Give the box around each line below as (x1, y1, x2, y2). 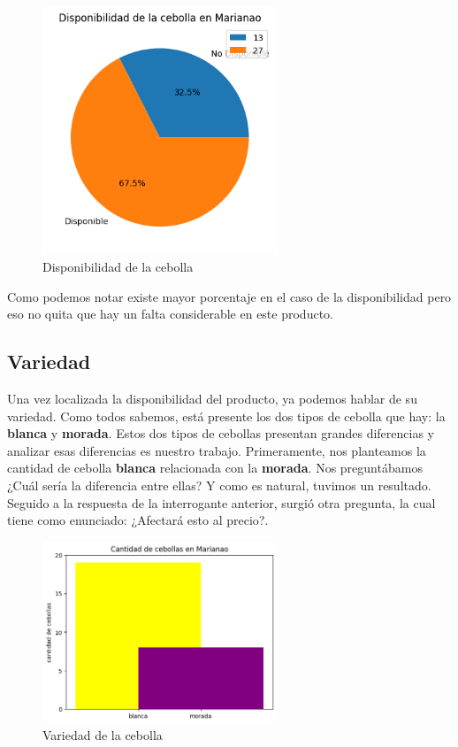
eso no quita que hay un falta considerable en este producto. (7, 304, 333, 323)
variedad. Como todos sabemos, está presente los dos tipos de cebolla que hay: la (7, 406, 446, 425)
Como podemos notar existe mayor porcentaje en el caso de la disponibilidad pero (7, 287, 452, 305)
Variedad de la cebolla (42, 726, 163, 744)
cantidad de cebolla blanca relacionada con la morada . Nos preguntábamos (7, 458, 423, 477)
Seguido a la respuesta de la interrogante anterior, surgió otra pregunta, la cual (7, 493, 436, 512)
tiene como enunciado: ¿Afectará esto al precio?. (7, 511, 269, 529)
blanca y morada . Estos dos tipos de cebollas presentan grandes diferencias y (7, 424, 435, 443)
